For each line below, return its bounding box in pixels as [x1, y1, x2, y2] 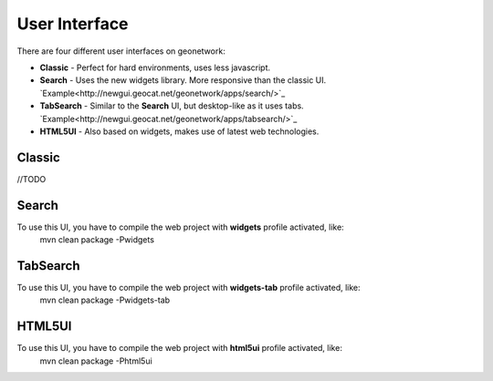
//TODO [16, 173, 47, 184]
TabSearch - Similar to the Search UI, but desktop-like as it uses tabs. [39, 100, 305, 111]
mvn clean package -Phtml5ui [39, 355, 152, 366]
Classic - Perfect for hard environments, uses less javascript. [39, 62, 271, 73]
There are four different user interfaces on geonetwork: [16, 46, 226, 57]
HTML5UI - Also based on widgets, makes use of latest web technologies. [39, 126, 320, 137]
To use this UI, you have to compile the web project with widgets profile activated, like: [16, 221, 344, 232]
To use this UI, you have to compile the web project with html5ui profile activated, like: [16, 343, 342, 354]
